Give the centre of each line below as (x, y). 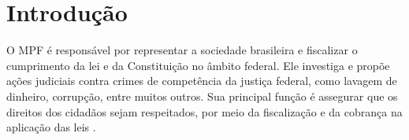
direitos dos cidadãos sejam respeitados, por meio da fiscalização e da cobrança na (204, 111)
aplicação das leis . (51, 127)
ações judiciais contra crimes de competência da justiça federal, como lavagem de (202, 81)
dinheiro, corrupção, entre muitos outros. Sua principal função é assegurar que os (202, 96)
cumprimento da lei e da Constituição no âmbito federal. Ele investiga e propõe (198, 65)
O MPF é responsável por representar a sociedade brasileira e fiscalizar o (182, 50)
